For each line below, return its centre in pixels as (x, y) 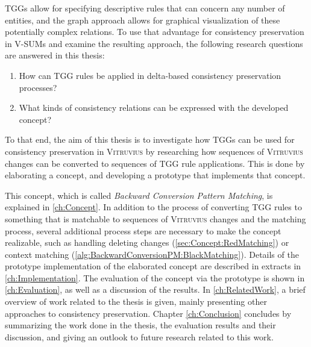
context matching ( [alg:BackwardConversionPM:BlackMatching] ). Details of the (152, 254)
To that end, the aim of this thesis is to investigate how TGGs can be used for (150, 139)
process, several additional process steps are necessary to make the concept (143, 230)
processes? (38, 87)
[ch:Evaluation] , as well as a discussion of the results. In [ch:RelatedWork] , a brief (155, 289)
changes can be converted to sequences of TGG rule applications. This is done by (155, 163)
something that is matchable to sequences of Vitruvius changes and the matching (155, 218)
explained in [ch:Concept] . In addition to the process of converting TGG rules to (153, 207)
